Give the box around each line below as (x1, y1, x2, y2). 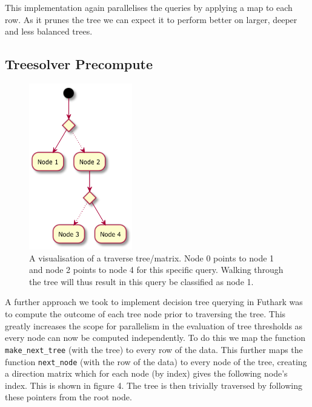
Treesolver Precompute (5, 55, 153, 73)
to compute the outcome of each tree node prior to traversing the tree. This (5, 308, 286, 320)
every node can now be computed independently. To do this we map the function (5, 331, 305, 344)
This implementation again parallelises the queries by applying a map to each (5, 1, 293, 13)
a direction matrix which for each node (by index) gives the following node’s (5, 367, 288, 380)
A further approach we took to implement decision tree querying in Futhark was (5, 295, 303, 308)
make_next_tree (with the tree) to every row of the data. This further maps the (5, 343, 303, 355)
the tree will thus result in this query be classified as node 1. (29, 275, 254, 288)
